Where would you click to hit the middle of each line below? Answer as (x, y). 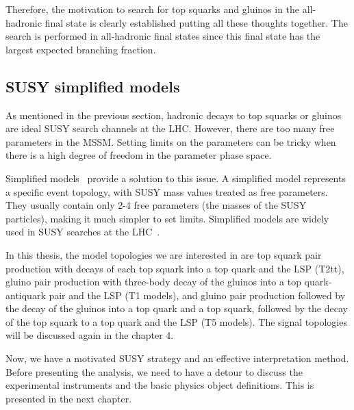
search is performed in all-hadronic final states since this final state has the (163, 36)
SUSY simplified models (93, 86)
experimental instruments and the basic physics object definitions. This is (160, 385)
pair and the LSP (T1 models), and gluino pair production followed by (197, 295)
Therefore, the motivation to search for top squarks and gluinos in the (153, 9)
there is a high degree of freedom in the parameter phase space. (139, 155)
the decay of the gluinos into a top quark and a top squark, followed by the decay (177, 308)
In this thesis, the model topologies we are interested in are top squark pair (164, 254)
